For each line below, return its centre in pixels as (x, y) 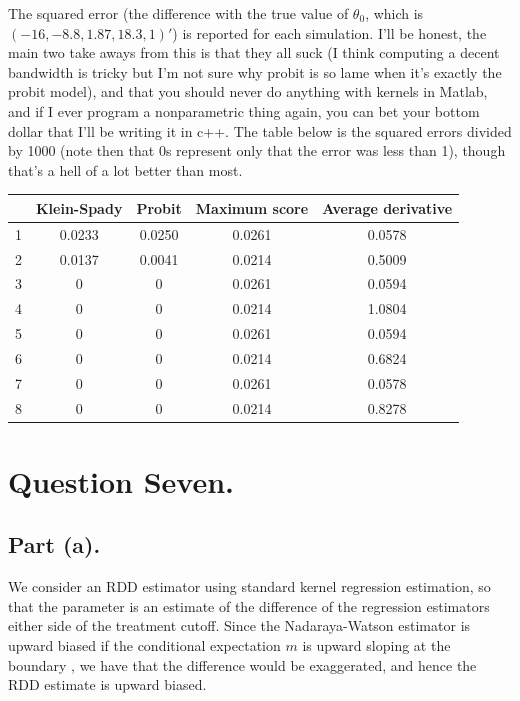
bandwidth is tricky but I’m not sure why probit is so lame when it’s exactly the (255, 71)
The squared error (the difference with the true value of (178, 13)
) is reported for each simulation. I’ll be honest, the (329, 32)
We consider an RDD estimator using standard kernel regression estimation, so (249, 586)
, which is (394, 13)
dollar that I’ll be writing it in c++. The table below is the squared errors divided (260, 130)
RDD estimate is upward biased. (107, 684)
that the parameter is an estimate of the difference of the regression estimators (249, 605)
